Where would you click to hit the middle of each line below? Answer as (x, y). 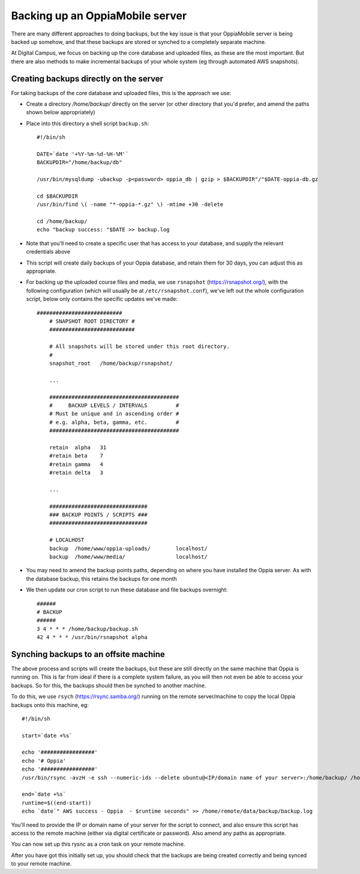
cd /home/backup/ (62, 222)
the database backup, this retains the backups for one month (101, 579)
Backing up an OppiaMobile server (99, 16)
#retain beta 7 (76, 456)
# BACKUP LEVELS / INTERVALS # (114, 405)
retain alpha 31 (78, 447)
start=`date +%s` (47, 735)
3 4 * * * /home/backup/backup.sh (87, 629)
